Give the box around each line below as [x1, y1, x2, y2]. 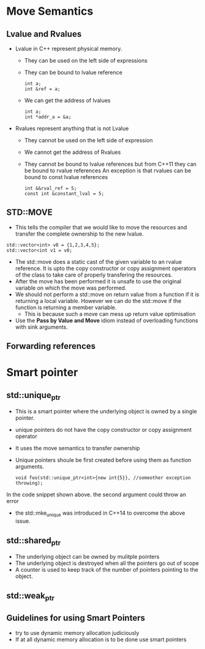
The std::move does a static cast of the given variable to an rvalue [15, 258, 182, 265]
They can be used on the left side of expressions [24, 57, 148, 64]
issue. [15, 517, 31, 525]
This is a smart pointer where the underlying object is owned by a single [15, 408, 197, 415]
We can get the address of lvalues [24, 97, 111, 104]
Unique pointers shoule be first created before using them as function [15, 456, 192, 464]
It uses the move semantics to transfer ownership [15, 445, 140, 452]
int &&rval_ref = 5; [24, 185, 77, 191]
